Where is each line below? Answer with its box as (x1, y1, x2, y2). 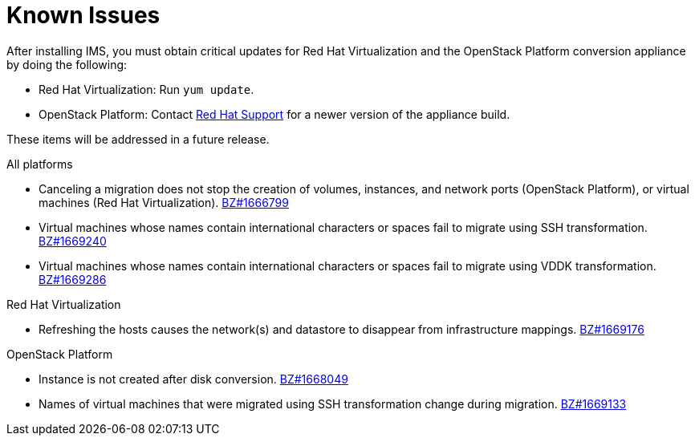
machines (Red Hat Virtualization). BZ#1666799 (39, 195, 289, 209)
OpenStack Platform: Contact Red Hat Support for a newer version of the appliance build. (39, 107, 510, 121)
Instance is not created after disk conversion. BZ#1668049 (39, 371, 348, 386)
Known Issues (6, 2, 161, 29)
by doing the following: (6, 57, 128, 71)
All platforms (6, 156, 73, 171)
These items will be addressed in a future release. (6, 132, 270, 146)
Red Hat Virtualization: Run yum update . (39, 82, 254, 96)
